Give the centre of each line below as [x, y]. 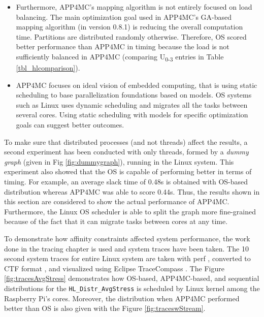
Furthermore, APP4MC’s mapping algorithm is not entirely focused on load [134, 7]
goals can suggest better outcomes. [70, 125]
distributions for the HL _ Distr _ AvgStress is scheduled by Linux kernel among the [132, 288]
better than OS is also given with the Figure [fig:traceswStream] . [105, 308]
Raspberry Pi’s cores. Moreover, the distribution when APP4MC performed [122, 298]
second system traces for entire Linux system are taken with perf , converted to [127, 258]
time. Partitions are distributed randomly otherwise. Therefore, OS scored [131, 36]
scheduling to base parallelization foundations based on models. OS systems [134, 95]
